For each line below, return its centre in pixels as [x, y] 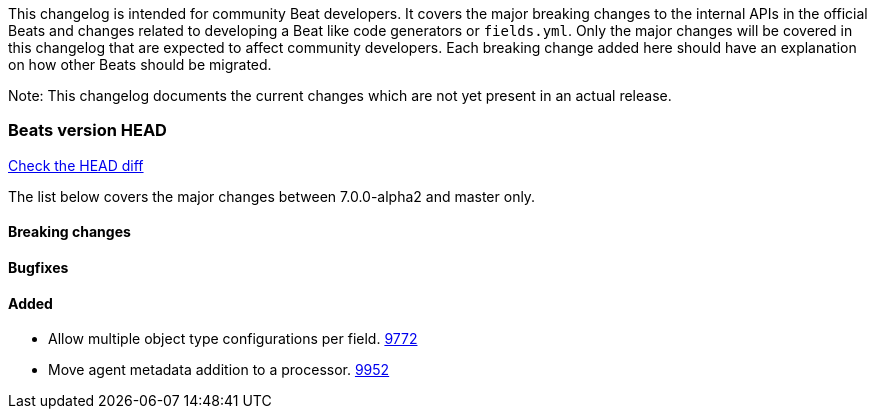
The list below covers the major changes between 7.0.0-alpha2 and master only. [272, 196]
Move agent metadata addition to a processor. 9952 [219, 370]
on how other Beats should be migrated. [140, 64]
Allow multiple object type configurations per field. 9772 [233, 339]
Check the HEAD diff [76, 165]
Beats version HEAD [87, 130]
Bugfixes [38, 267]
